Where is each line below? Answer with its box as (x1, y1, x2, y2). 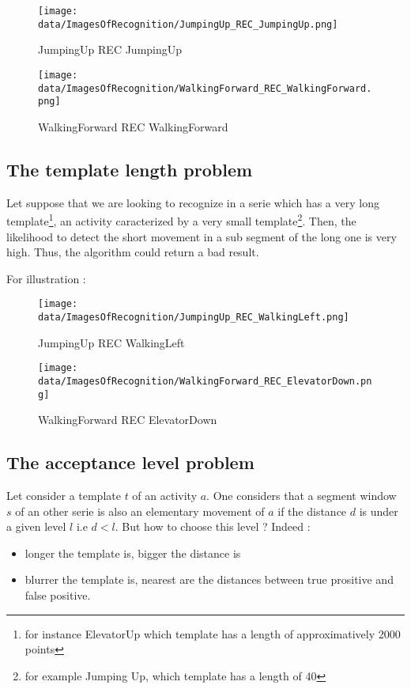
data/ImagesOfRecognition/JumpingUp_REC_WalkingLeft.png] (38, 311, 349, 323)
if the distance (277, 502, 347, 519)
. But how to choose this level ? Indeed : (115, 518, 311, 535)
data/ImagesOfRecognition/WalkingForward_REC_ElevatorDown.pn (38, 375, 372, 387)
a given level (6, 518, 66, 535)
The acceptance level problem (6, 450, 255, 475)
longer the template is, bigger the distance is (25, 544, 241, 561)
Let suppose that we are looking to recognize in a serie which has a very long (6, 194, 379, 210)
